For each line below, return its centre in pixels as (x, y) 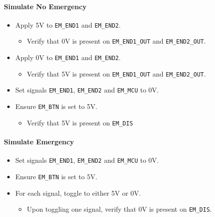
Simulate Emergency (39, 141)
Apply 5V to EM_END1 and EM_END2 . (68, 24)
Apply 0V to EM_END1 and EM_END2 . (68, 57)
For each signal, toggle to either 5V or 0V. (78, 193)
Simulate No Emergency (45, 6)
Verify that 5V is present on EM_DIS (80, 122)
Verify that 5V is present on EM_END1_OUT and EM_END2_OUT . (116, 73)
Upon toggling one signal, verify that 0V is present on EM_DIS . (119, 209)
